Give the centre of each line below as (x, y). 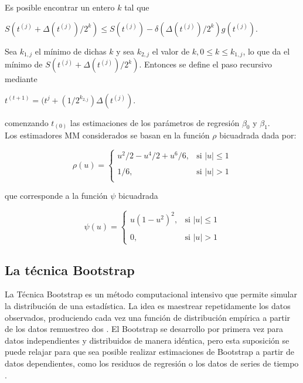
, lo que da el (266, 51)
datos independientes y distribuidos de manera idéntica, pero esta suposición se (147, 340)
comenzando (27, 122)
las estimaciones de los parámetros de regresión (155, 122)
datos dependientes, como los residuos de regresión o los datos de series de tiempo (152, 363)
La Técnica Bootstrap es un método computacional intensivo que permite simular (151, 294)
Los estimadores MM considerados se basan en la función (107, 135)
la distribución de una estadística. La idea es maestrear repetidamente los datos (148, 305)
